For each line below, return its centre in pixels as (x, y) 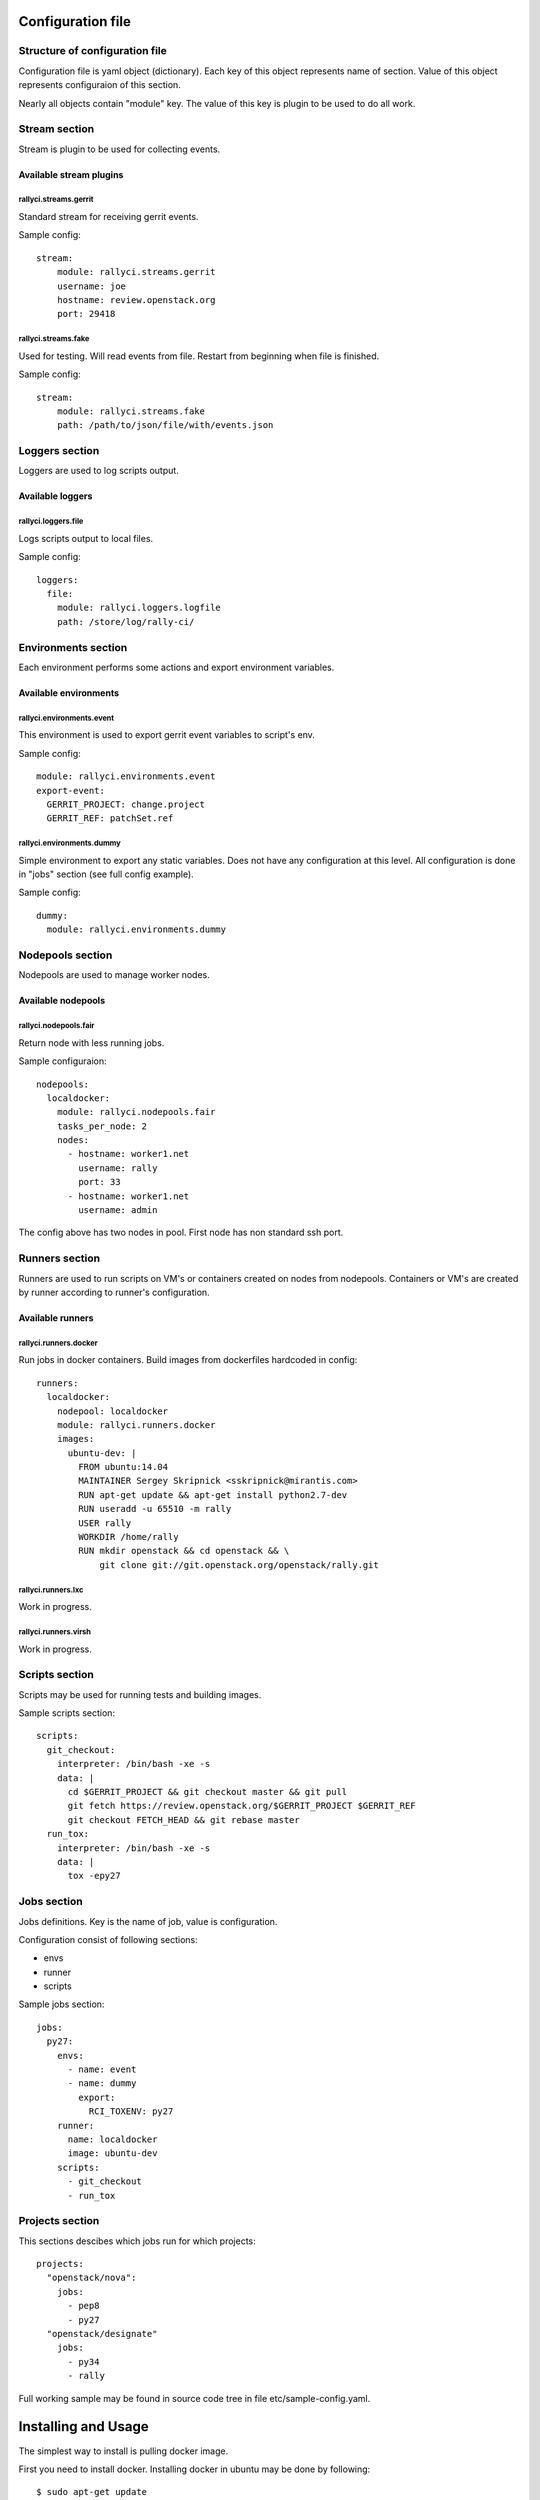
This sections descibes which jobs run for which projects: (137, 2241)
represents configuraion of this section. (100, 85)
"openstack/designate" (102, 2334)
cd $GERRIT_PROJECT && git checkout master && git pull (207, 1792)
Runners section (59, 1258)
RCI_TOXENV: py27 (131, 2111)
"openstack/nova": (91, 2278)
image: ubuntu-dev (112, 2153)
